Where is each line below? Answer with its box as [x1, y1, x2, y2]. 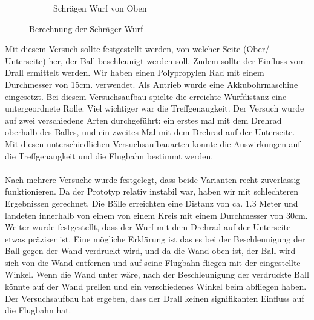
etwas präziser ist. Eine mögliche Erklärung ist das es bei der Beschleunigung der [5, 232, 306, 245]
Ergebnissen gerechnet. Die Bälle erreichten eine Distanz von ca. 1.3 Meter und [5, 196, 298, 209]
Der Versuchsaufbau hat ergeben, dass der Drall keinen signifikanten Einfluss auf [5, 292, 304, 304]
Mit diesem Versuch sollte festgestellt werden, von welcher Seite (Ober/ [5, 42, 270, 55]
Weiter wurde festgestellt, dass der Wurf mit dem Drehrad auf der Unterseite [5, 221, 291, 233]
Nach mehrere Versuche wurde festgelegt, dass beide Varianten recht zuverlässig [5, 173, 301, 185]
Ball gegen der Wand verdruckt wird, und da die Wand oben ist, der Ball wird [5, 244, 296, 257]
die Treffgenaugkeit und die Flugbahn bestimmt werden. [5, 149, 214, 162]
